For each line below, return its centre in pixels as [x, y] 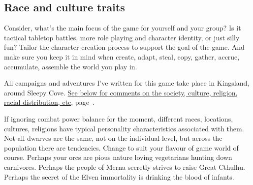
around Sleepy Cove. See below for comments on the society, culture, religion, [121, 92]
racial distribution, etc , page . [49, 102]
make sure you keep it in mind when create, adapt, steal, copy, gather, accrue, [122, 56]
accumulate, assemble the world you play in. [71, 66]
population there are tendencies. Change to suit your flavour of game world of [121, 147]
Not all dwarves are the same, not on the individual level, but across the [113, 138]
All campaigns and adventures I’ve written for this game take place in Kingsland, [127, 83]
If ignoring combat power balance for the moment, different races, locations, [119, 118]
